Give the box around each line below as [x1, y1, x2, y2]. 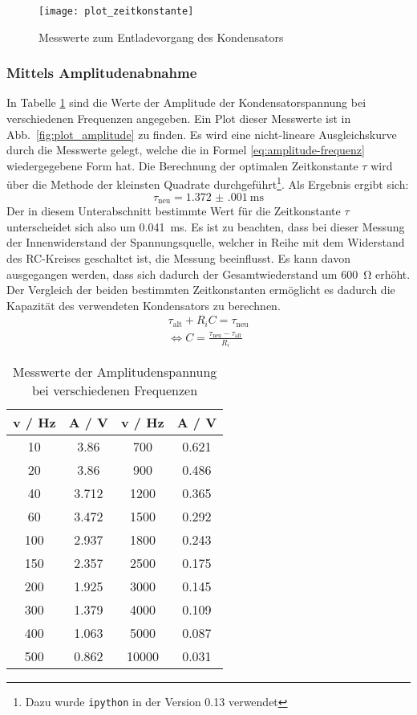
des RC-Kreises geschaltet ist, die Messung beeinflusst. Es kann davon [6, 249, 350, 266]
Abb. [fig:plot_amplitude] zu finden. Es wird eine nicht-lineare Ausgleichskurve [6, 125, 397, 142]
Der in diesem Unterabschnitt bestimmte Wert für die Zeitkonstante [6, 202, 341, 219]
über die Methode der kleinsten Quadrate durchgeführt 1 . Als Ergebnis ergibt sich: [6, 174, 409, 193]
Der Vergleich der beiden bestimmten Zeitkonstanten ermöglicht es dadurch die [6, 281, 395, 298]
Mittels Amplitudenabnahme [6, 63, 197, 83]
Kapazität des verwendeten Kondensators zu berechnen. [6, 296, 281, 313]
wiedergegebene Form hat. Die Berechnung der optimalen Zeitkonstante [6, 157, 358, 174]
